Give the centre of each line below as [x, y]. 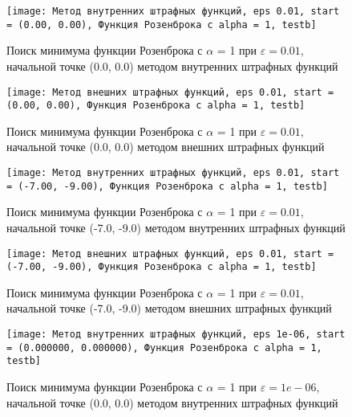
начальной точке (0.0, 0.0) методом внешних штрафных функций [166, 147]
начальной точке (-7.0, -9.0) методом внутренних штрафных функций [176, 227]
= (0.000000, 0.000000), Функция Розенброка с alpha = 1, [164, 347]
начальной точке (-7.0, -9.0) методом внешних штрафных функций [169, 308]
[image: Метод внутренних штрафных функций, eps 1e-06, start [176, 334]
